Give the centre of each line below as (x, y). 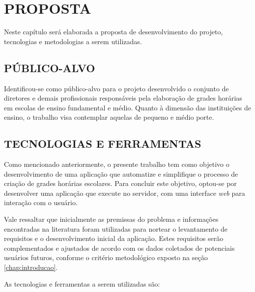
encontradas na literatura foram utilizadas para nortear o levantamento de (116, 228)
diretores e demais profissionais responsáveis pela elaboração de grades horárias (123, 98)
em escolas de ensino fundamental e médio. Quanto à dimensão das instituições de (127, 107)
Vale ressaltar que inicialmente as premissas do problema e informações (111, 219)
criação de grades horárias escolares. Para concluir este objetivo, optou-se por (120, 183)
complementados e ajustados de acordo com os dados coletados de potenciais (119, 248)
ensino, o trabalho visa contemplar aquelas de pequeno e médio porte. (109, 117)
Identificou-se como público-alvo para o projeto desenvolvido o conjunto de (116, 88)
